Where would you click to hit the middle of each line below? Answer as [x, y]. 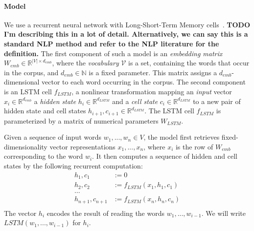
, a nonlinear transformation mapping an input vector [152, 91]
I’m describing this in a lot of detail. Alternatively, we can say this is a [126, 34]
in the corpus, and [31, 72]
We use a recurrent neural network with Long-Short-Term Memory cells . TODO [127, 24]
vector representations [82, 146]
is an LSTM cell [28, 91]
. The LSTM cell [169, 111]
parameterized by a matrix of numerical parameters [81, 120]
